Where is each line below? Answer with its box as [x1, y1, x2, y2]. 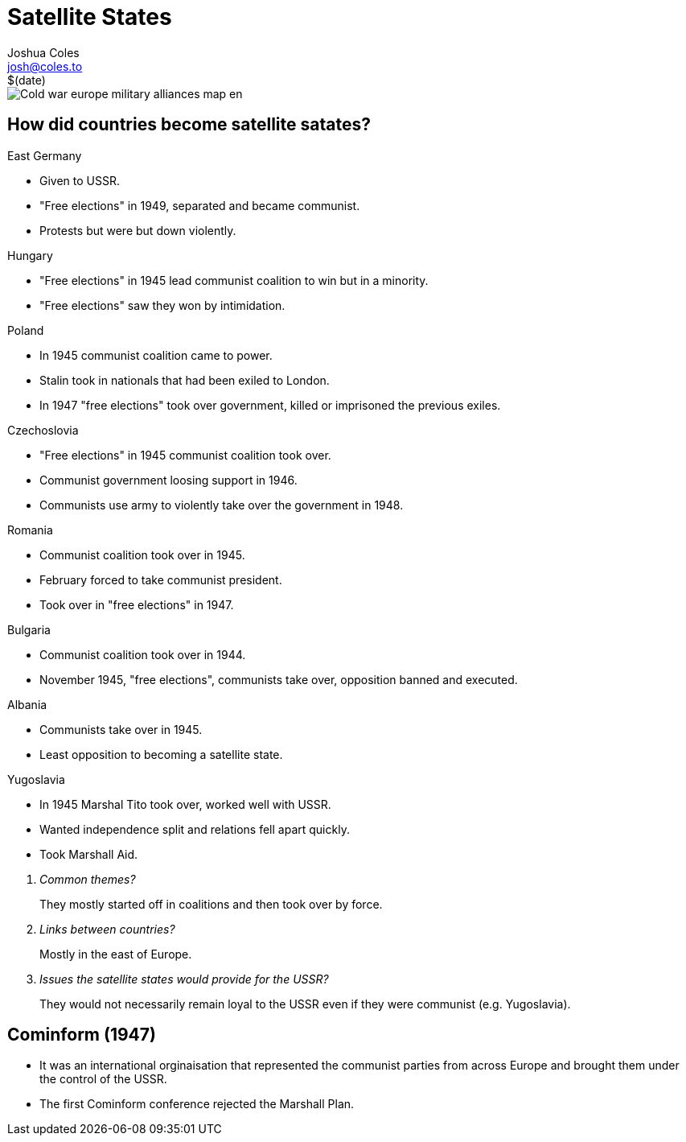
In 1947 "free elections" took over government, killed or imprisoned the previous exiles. [39, 398, 501, 412]
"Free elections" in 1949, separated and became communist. [39, 198, 360, 212]
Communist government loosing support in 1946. [39, 472, 298, 487]
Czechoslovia [7, 423, 79, 437]
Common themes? [39, 872, 136, 886]
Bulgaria [7, 622, 51, 637]
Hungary [7, 248, 53, 262]
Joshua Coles [7, 45, 80, 60]
